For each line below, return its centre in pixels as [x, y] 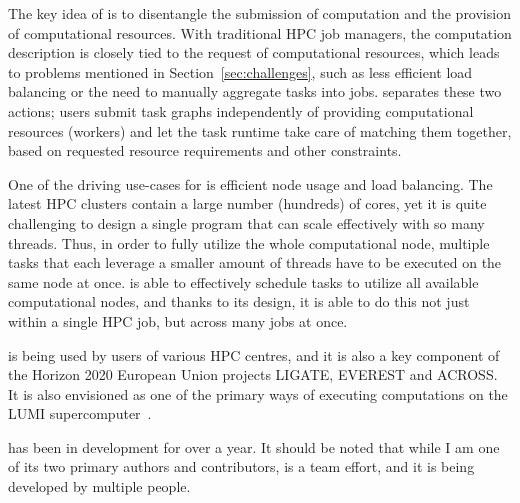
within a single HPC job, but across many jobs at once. [178, 320]
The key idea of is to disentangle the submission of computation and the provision [259, 13]
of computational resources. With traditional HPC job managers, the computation [260, 32]
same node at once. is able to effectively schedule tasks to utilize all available [243, 281]
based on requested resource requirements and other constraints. [205, 150]
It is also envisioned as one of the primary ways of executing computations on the [258, 393]
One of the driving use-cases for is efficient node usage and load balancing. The [250, 183]
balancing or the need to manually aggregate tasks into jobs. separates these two [255, 91]
